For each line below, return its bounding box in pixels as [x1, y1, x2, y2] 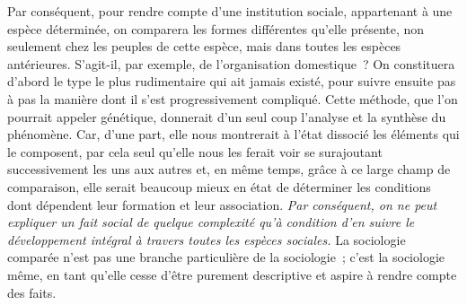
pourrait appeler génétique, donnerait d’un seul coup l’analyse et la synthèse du [7, 107, 446, 126]
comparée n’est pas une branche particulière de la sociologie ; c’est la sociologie [7, 248, 445, 266]
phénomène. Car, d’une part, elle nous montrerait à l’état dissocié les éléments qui [7, 125, 460, 144]
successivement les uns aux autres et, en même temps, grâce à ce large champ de [7, 160, 451, 179]
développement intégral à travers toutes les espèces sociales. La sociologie [7, 230, 406, 248]
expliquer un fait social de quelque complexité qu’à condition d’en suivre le [7, 213, 415, 231]
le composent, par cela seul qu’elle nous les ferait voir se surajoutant [7, 142, 383, 161]
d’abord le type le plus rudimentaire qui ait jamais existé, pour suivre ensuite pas [7, 72, 456, 91]
